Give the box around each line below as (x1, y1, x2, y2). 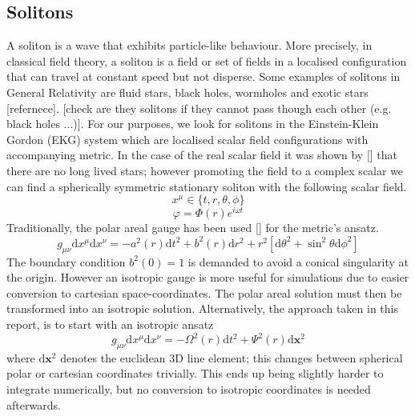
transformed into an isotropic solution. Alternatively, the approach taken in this (6, 300, 399, 317)
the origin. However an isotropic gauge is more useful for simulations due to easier (6, 269, 409, 286)
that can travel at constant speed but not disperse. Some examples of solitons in (6, 68, 401, 85)
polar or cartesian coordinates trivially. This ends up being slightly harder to (6, 365, 384, 382)
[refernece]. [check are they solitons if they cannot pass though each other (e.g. (6, 99, 392, 116)
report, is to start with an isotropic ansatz (6, 315, 214, 332)
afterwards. (6, 396, 61, 413)
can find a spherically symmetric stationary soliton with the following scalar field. (6, 178, 407, 194)
